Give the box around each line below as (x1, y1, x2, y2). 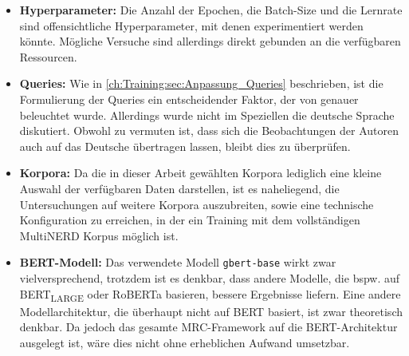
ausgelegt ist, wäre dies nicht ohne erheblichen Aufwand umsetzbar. (19, 334, 350, 350)
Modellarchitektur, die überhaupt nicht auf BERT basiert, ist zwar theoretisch (19, 303, 403, 319)
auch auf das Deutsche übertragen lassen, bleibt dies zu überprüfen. (19, 137, 351, 154)
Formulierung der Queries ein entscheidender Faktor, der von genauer (19, 90, 359, 107)
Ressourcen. (19, 48, 77, 65)
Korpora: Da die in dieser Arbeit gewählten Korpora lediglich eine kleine (19, 164, 382, 181)
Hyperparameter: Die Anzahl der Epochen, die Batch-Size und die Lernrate (19, 2, 403, 18)
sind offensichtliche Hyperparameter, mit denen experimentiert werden (19, 17, 364, 34)
